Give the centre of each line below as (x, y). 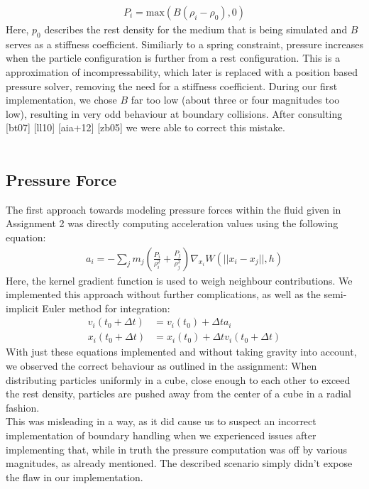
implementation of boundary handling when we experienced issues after (161, 435)
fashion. (23, 407)
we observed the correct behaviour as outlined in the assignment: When (161, 366)
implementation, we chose (61, 100)
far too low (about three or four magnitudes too (235, 100)
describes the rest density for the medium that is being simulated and (196, 29)
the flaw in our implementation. (75, 477)
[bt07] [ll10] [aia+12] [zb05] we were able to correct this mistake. (145, 127)
